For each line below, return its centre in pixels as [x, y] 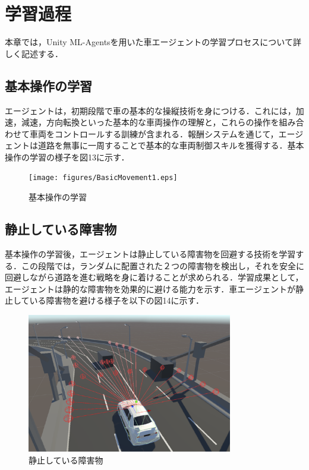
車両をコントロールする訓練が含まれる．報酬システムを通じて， [154, 133]
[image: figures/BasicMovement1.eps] [103, 178]
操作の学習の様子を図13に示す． [67, 157]
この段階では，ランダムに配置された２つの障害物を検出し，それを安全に [163, 265]
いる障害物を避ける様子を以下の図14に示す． [117, 300]
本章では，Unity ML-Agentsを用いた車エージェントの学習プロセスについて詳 [153, 42]
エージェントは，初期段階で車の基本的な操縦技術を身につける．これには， [150, 110]
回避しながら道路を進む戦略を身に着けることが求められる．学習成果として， [154, 277]
